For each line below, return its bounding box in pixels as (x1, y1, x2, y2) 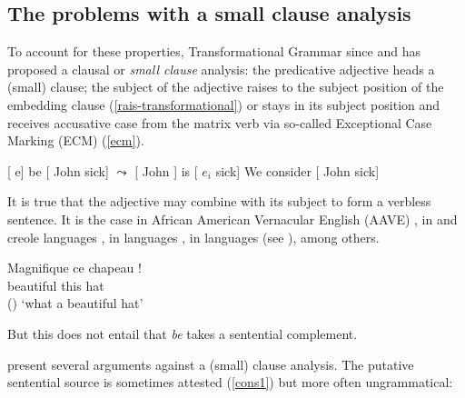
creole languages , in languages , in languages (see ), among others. (7, 227, 380, 246)
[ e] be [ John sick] (7, 161, 109, 180)
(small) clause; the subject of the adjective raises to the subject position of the (7, 77, 444, 96)
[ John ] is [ (134, 161, 198, 180)
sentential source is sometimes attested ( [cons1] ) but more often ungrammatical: (7, 373, 453, 392)
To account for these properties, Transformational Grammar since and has (7, 42, 421, 61)
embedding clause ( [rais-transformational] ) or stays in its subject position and (7, 95, 440, 114)
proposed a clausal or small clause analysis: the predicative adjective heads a (7, 59, 435, 78)
